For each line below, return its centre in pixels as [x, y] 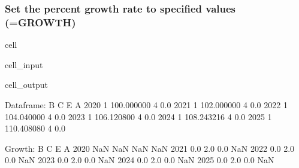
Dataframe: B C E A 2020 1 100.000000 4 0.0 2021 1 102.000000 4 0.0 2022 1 [146, 104]
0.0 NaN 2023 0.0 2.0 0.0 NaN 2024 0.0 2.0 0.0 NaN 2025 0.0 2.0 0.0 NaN [140, 160]
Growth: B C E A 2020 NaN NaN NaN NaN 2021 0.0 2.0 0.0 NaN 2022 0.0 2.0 [150, 148]
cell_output [26, 85]
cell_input [24, 64]
